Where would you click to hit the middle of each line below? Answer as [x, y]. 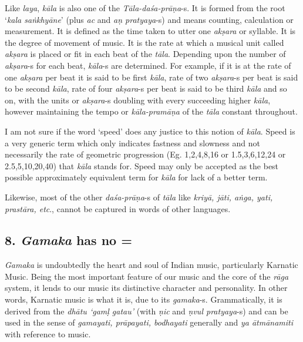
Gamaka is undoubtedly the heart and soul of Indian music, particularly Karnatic [151, 265]
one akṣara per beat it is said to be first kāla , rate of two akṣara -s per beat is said [151, 77]
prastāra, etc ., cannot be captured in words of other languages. [118, 208]
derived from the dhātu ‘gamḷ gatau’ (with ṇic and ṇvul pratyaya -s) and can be [147, 311]
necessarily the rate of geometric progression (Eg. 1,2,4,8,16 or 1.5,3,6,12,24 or [145, 154]
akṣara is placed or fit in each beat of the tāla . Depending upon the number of [145, 54]
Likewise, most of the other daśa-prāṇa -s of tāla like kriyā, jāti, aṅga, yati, [139, 197]
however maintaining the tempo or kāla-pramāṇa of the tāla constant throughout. [151, 111]
